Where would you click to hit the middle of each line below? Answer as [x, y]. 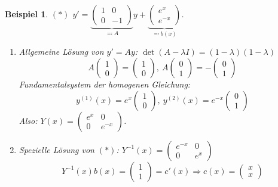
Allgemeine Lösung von [61, 52]
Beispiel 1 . [27, 14]
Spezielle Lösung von [56, 149]
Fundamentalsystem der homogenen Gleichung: [105, 84]
